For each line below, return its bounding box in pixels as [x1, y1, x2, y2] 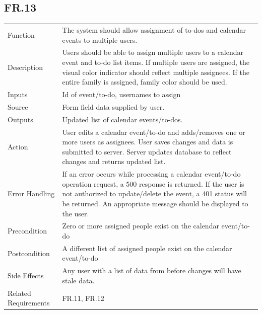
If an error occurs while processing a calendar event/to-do [62, 169, 241, 179]
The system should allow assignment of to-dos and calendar [62, 24, 246, 35]
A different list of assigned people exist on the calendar [62, 243, 232, 253]
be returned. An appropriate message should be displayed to [62, 198, 248, 208]
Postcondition [8, 248, 50, 258]
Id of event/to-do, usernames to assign [62, 89, 181, 100]
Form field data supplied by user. [62, 101, 165, 112]
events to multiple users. [62, 34, 138, 45]
